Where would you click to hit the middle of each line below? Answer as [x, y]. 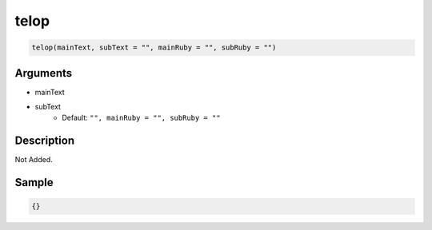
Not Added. [34, 160]
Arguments [44, 73]
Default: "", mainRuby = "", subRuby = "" [141, 118]
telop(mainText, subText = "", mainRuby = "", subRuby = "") [154, 48]
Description [45, 141]
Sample [34, 182]
